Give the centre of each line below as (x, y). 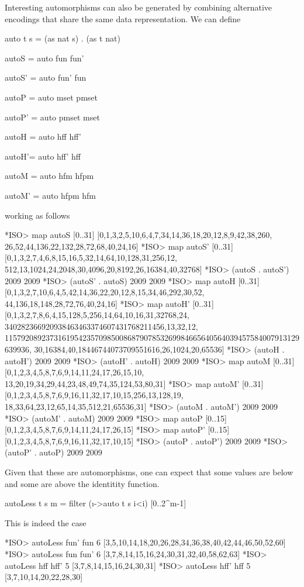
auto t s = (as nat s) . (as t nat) (63, 38)
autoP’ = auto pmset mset (52, 117)
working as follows (37, 215)
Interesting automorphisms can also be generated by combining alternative (139, 7)
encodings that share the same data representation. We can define (123, 18)
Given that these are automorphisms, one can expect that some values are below (149, 472)
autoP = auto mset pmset (51, 97)
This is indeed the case (46, 522)
